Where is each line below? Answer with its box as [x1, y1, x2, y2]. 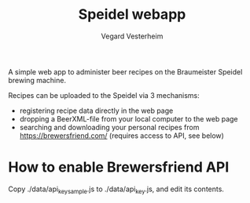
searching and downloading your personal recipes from [19, 122, 200, 132]
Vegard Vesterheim [101, 31, 164, 41]
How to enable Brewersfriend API [8, 158, 230, 176]
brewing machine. [8, 75, 67, 85]
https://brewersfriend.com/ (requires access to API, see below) [19, 131, 224, 140]
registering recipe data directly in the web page [19, 106, 174, 115]
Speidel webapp [78, 5, 186, 24]
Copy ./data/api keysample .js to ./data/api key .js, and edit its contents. [8, 184, 224, 195]
